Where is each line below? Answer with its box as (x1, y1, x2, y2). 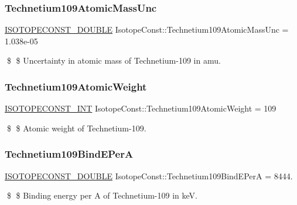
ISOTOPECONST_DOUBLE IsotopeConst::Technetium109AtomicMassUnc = (5, 23, 289, 36)
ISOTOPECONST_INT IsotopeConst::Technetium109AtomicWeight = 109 (5, 102, 276, 114)
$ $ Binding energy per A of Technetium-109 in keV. (6, 189, 197, 201)
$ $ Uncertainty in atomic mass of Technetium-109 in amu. (6, 54, 221, 67)
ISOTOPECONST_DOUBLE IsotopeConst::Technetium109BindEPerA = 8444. (5, 169, 293, 182)
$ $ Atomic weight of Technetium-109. (6, 121, 146, 134)
